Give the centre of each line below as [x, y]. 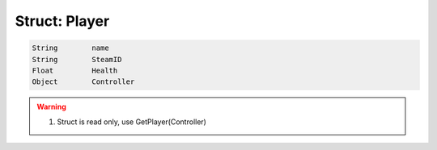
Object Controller [83, 82]
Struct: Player [62, 21]
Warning [51, 107]
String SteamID [77, 59]
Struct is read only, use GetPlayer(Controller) [132, 122]
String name [70, 48]
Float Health [75, 70]
